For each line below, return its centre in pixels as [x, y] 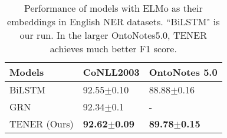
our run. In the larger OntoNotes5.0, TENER [113, 35]
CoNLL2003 [111, 72]
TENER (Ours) [42, 124]
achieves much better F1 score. [113, 48]
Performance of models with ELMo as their [113, 8]
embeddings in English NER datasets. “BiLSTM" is [113, 21]
